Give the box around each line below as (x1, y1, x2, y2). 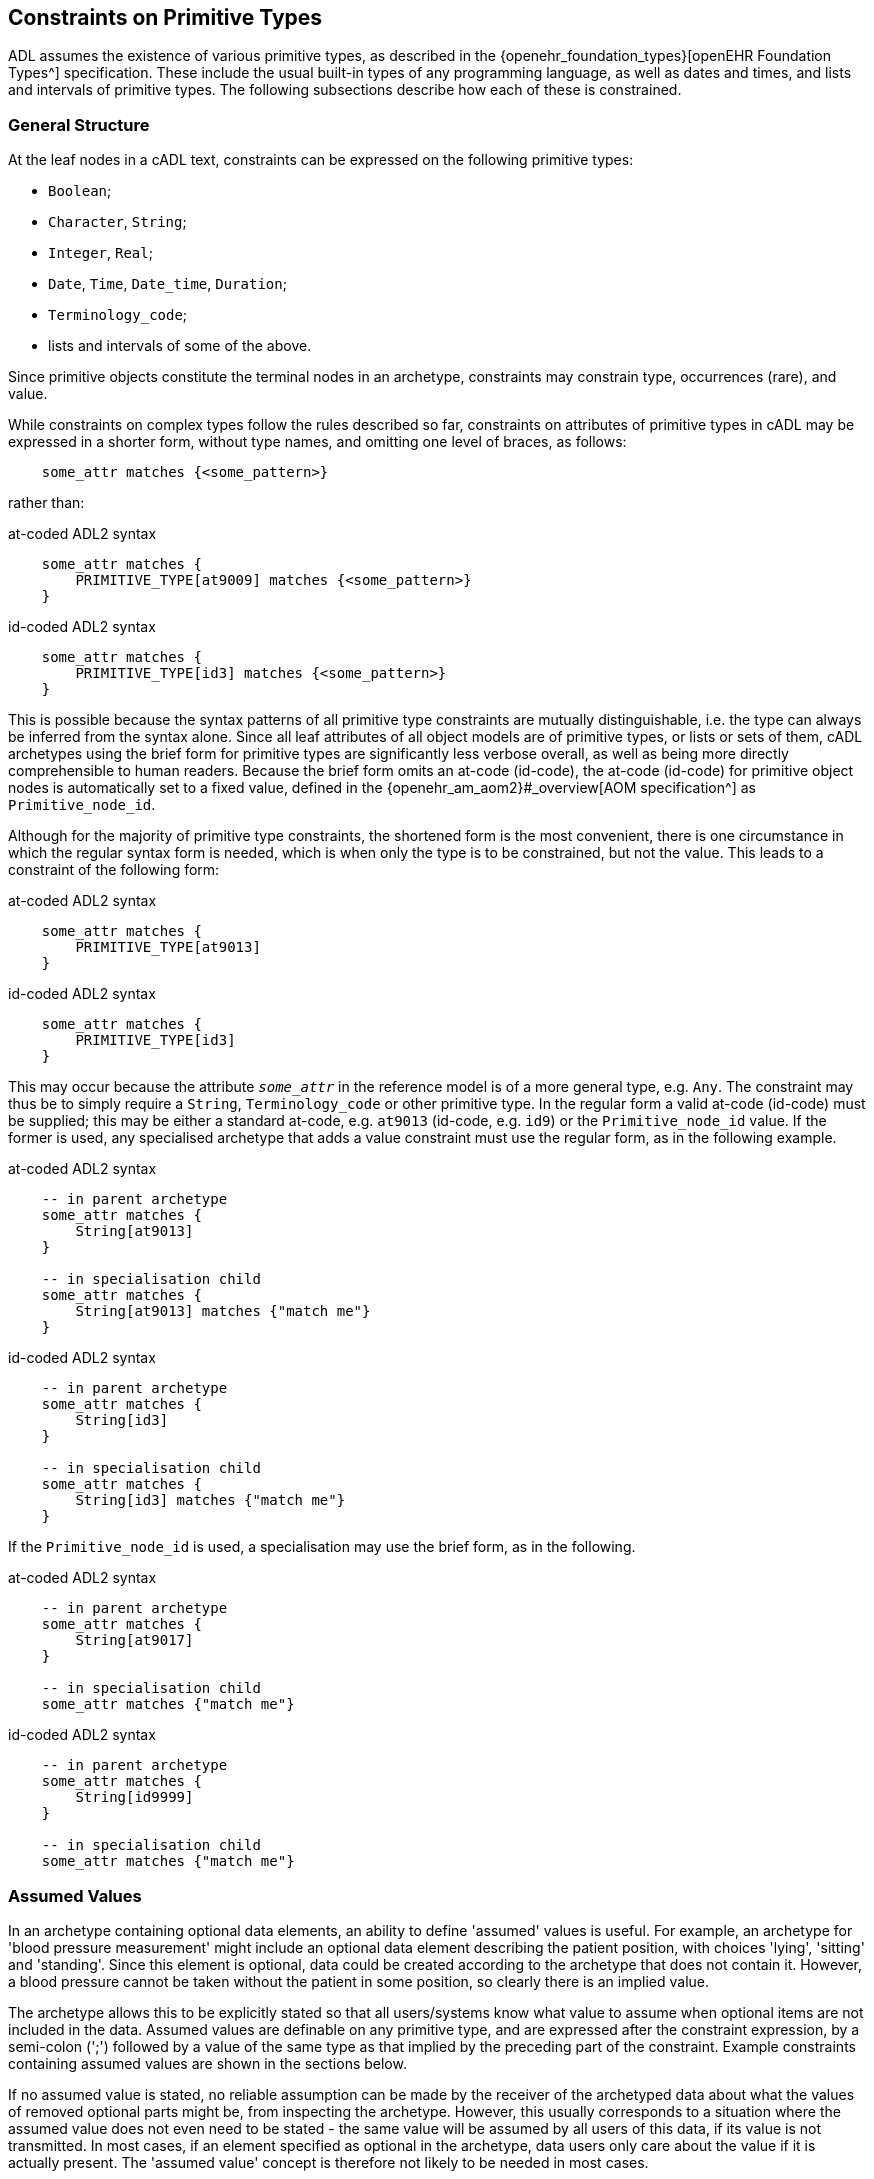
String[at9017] (75, 1632, 194, 1649)
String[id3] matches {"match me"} (75, 1492, 346, 1509)
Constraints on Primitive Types (8, 5, 323, 30)
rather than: (8, 494, 85, 512)
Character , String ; (48, 213, 187, 231)
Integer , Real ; (48, 244, 153, 262)
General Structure (8, 114, 150, 135)
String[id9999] (75, 1789, 194, 1806)
